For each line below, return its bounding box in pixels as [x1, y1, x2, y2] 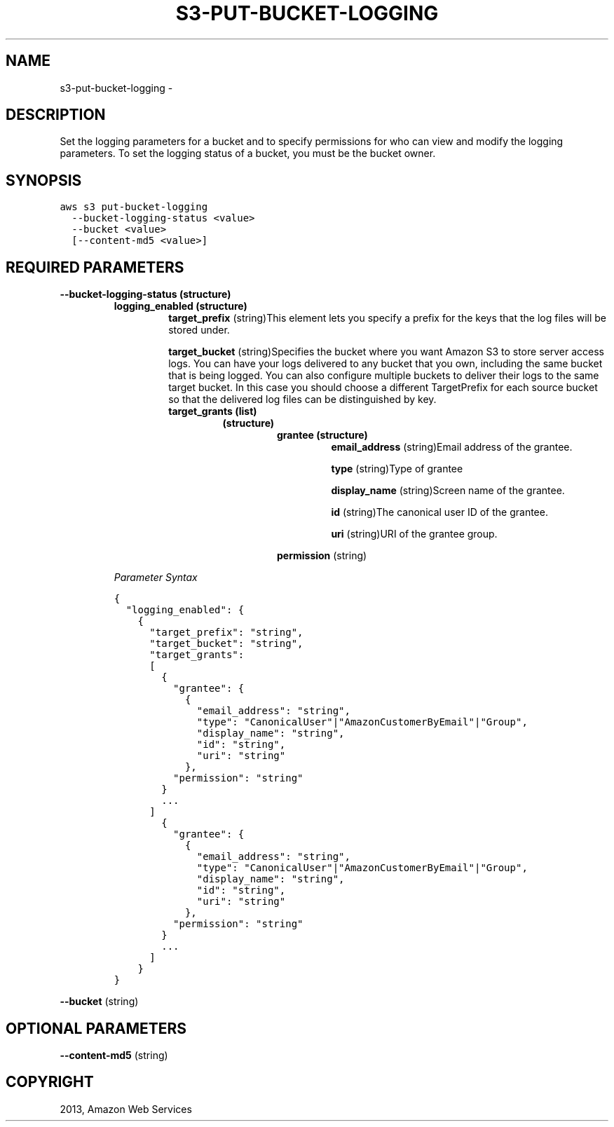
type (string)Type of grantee [331, 463, 463, 475]
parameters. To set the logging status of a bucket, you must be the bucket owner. [60, 147, 436, 160]
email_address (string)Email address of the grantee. [331, 441, 573, 453]
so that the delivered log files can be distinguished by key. [168, 393, 437, 406]
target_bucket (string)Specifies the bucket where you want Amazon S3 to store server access [168, 346, 604, 358]
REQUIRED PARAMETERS [6, 258, 184, 276]
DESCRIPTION [6, 106, 106, 124]
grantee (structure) [277, 429, 368, 442]
